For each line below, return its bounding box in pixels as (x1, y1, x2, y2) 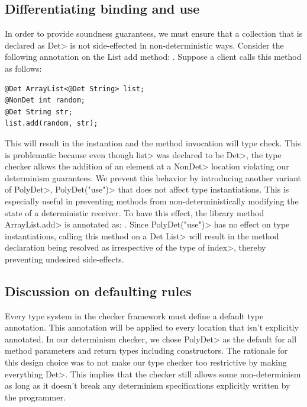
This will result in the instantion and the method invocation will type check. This (5, 136, 301, 149)
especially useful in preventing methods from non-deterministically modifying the (5, 194, 299, 207)
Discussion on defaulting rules (5, 281, 192, 300)
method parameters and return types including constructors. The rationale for (5, 344, 288, 357)
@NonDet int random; (5, 96, 86, 105)
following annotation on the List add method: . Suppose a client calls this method (5, 50, 302, 63)
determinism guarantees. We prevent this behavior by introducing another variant (5, 171, 302, 184)
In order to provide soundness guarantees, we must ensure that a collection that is (5, 27, 303, 40)
